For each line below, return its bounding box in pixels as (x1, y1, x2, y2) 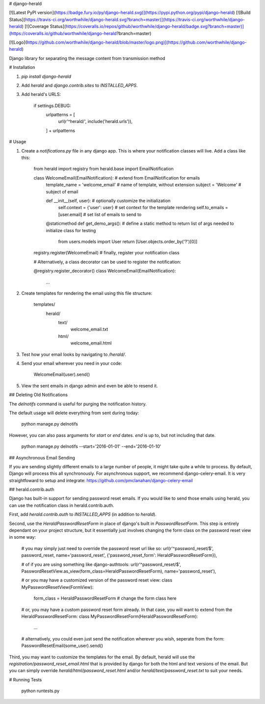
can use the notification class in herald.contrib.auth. (9, 502, 114, 508)
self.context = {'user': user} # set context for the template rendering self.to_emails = (58, 205, 228, 211)
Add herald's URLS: (21, 92, 61, 97)
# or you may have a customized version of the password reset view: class (21, 577, 173, 583)
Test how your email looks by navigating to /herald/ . (21, 351, 126, 357)
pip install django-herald (21, 73, 71, 79)
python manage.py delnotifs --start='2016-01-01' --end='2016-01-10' (21, 443, 161, 450)
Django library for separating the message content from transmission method (9, 55, 165, 61)
